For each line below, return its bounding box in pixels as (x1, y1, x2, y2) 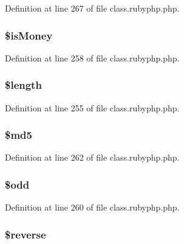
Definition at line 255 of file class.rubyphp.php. (5, 101, 180, 114)
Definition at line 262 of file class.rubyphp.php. (5, 151, 180, 164)
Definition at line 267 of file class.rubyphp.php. (5, 2, 180, 14)
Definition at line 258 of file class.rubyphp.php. (5, 51, 180, 64)
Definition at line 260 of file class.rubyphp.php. (5, 201, 180, 214)
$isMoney (5, 27, 53, 43)
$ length (5, 77, 42, 92)
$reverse (5, 226, 46, 242)
